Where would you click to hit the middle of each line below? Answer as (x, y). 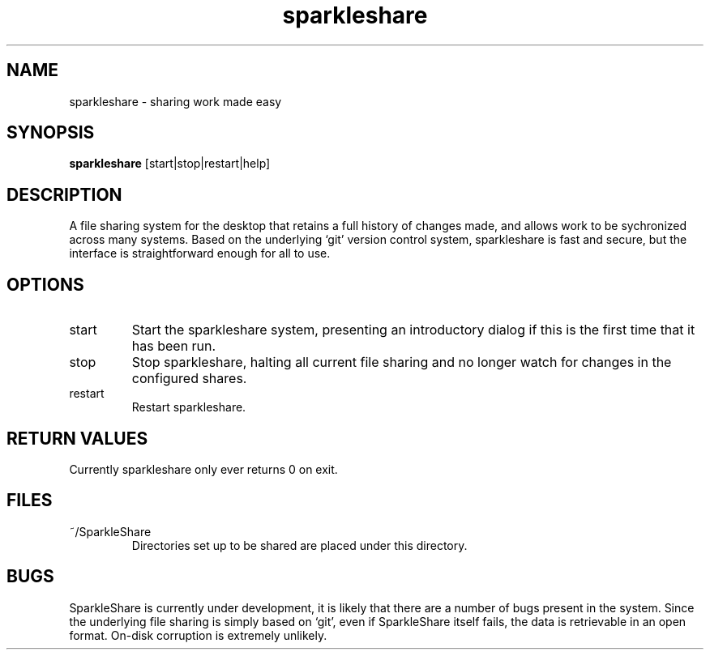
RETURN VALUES (77, 438)
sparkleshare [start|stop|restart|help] (170, 164)
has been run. (174, 346)
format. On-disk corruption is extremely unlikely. (198, 635)
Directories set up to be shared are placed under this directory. (299, 545)
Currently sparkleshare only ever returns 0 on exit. (203, 469)
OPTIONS (45, 284)
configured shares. (189, 379)
